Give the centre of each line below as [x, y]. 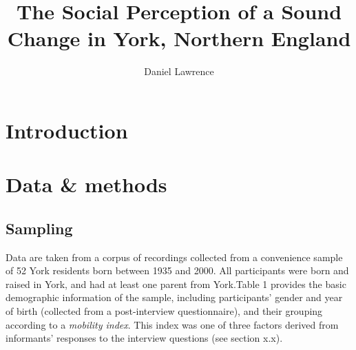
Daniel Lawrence [179, 71]
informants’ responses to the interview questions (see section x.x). [144, 338]
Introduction [67, 130]
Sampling [39, 228]
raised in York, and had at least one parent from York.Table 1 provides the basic [176, 284]
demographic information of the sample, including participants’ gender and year [174, 297]
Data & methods [86, 184]
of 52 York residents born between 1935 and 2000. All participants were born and [177, 270]
